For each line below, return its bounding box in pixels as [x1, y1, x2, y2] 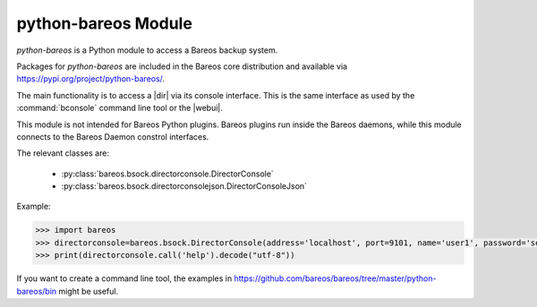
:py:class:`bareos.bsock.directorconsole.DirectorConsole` [61, 168, 275, 179]
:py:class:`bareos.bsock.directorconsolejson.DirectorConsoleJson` [61, 181, 308, 192]
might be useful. [58, 286, 119, 296]
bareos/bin [16, 286, 57, 296]
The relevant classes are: [16, 148, 109, 158]
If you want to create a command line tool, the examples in [16, 273, 233, 284]
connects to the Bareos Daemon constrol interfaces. [16, 131, 209, 142]
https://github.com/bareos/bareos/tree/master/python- [234, 273, 437, 284]
